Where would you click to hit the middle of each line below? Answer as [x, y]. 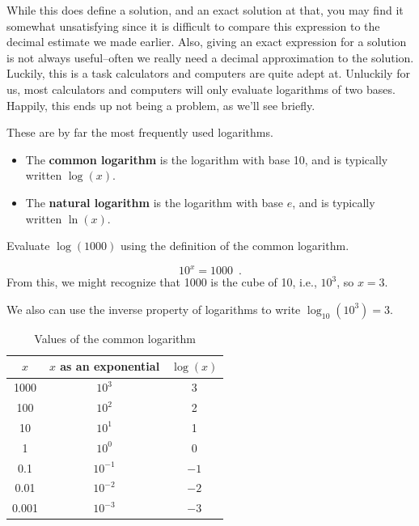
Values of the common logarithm [115, 338]
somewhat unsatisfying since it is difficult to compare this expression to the [193, 25]
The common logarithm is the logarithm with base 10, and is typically [207, 159]
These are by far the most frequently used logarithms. [140, 132]
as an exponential [110, 366]
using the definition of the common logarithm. [235, 246]
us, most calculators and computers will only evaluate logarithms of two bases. [201, 89]
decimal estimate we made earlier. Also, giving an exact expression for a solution [207, 42]
